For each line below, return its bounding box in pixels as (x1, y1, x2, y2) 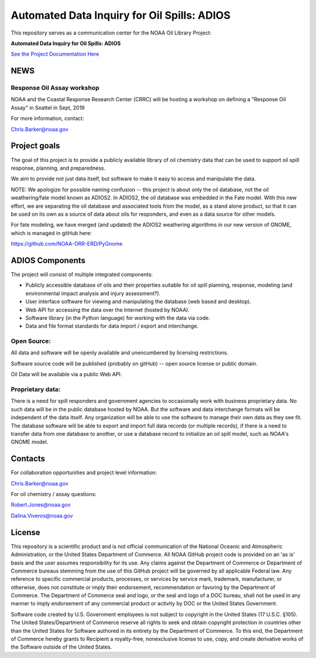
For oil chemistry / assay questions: (11, 491, 97, 498)
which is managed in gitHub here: (11, 229, 92, 236)
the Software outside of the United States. (11, 643, 112, 650)
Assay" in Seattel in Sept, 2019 (11, 104, 85, 111)
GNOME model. (11, 439, 49, 446)
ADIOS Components (11, 255, 86, 266)
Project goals (11, 141, 60, 151)
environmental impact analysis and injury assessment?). (25, 290, 161, 297)
